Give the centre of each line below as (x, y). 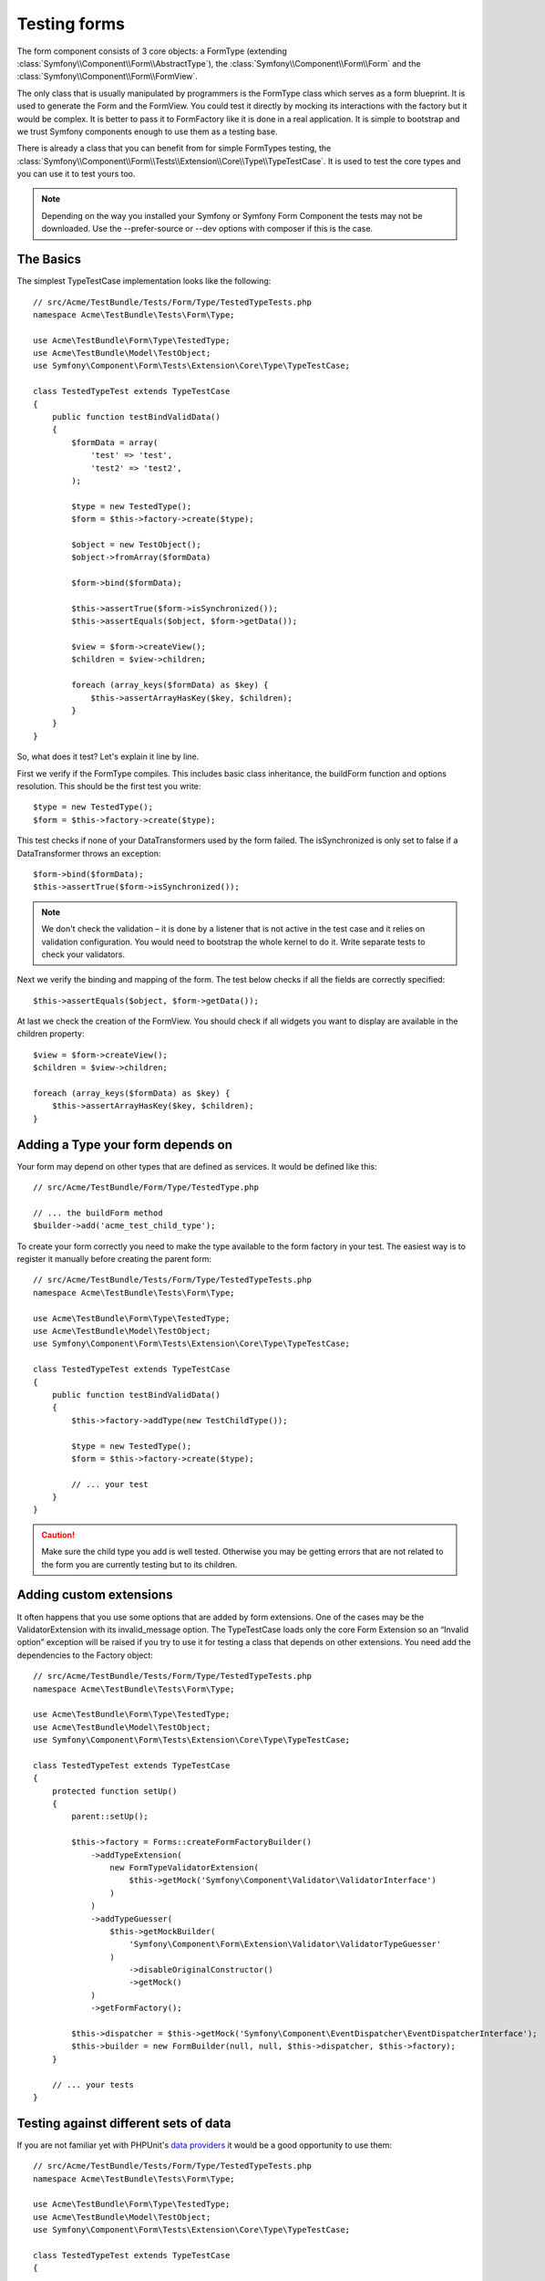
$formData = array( (115, 442)
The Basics (49, 260)
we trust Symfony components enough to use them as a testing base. (147, 131)
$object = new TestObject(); (137, 544)
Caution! (58, 1535)
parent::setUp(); (110, 1817)
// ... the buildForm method (98, 1213)
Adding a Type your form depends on (124, 1145)
